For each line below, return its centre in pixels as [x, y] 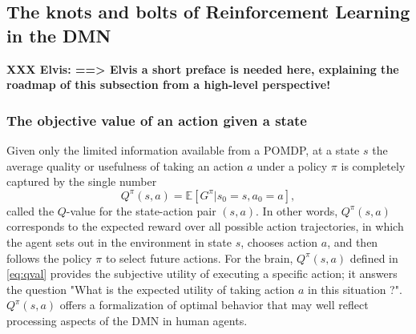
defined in [374, 258]
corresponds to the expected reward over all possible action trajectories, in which [205, 226]
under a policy [292, 165]
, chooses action [279, 241]
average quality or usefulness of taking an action [125, 165]
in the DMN [59, 35]
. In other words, [297, 210]
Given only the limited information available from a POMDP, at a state [183, 150]
